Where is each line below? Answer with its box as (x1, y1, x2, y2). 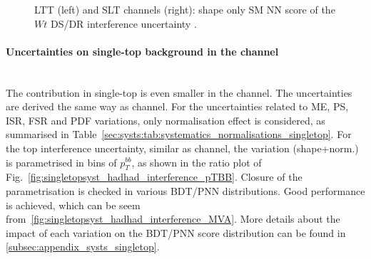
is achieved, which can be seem (6, 197, 141, 212)
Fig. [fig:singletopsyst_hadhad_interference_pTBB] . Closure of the (6, 169, 303, 184)
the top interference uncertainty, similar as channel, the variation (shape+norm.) (6, 140, 359, 155)
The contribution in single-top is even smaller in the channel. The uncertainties (6, 85, 352, 100)
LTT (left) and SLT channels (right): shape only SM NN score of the (34, 2, 335, 16)
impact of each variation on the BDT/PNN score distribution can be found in (6, 225, 346, 240)
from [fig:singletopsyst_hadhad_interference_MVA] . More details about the (6, 211, 340, 226)
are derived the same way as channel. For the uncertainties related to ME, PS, (6, 99, 349, 114)
